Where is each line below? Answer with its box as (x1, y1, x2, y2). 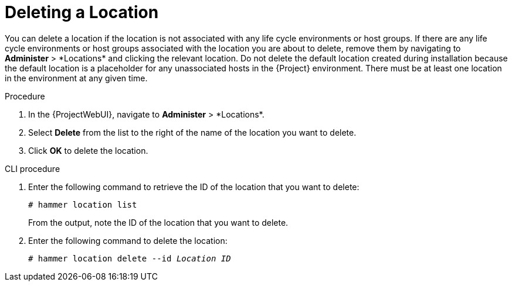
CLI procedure (5, 163, 60, 174)
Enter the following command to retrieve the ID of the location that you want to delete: (28, 181, 360, 192)
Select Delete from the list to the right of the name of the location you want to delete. (28, 127, 357, 137)
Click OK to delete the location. (28, 145, 148, 156)
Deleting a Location (5, 2, 159, 22)
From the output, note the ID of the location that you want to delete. (28, 217, 289, 228)
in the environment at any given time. (5, 73, 148, 83)
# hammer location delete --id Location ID (28, 253, 231, 263)
